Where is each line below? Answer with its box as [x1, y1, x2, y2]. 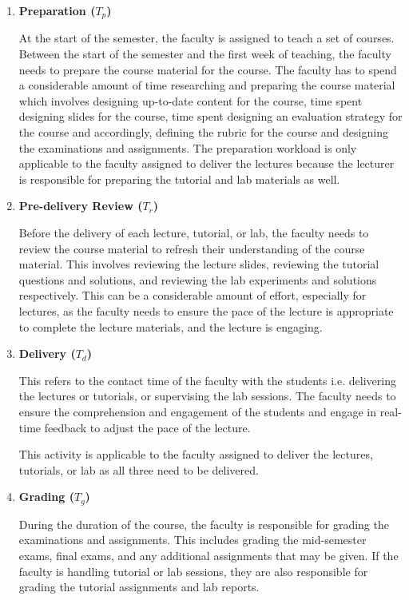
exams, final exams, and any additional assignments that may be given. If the [18, 546, 399, 563]
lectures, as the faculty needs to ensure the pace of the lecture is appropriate [18, 302, 394, 319]
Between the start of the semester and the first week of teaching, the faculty [18, 46, 391, 62]
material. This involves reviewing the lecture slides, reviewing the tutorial [18, 256, 379, 272]
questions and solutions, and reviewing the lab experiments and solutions [18, 271, 377, 288]
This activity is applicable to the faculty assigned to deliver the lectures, [18, 446, 373, 463]
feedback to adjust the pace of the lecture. [44, 419, 251, 435]
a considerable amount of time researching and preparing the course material [18, 77, 395, 93]
